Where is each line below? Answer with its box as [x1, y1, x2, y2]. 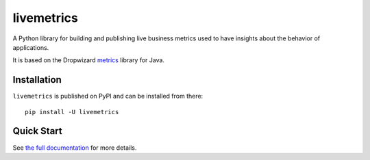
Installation [12, 74, 62, 85]
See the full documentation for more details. [12, 144, 137, 152]
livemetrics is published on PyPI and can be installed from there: [12, 92, 203, 101]
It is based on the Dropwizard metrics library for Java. [12, 56, 164, 64]
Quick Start [12, 125, 62, 137]
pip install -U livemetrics [25, 108, 119, 116]
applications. [12, 43, 49, 51]
